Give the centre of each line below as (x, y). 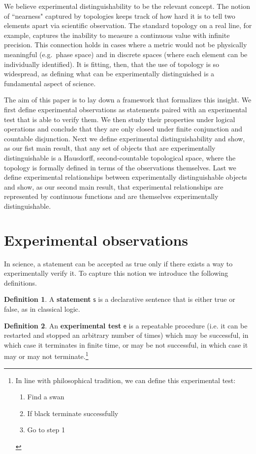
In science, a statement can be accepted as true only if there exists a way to (118, 263)
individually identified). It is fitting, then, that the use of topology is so (112, 64)
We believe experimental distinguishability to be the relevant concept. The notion (127, 6)
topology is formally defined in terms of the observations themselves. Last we (120, 167)
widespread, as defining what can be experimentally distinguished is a (109, 74)
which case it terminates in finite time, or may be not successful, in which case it (126, 344)
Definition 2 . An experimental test (63, 325)
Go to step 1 (46, 430)
